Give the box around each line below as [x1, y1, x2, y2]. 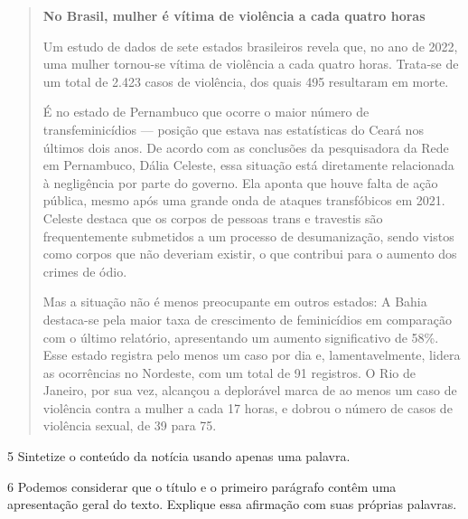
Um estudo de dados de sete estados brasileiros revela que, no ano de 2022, [42, 36, 458, 55]
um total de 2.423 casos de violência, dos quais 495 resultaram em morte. [42, 71, 449, 90]
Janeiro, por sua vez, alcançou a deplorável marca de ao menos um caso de [42, 381, 457, 400]
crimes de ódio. [42, 261, 127, 280]
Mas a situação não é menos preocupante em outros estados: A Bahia [42, 292, 427, 311]
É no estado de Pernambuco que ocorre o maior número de [42, 102, 370, 121]
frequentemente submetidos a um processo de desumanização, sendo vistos [42, 226, 454, 245]
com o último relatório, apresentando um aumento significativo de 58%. [42, 327, 439, 346]
